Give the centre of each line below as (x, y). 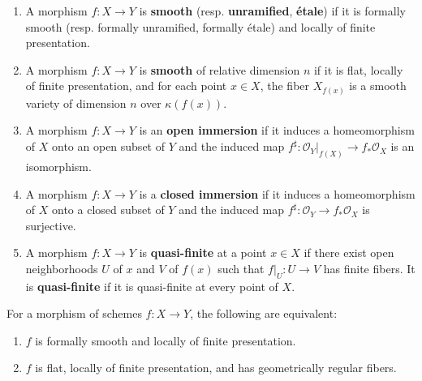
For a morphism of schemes (74, 313)
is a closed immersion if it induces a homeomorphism (277, 193)
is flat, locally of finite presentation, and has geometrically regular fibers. (216, 368)
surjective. (51, 225)
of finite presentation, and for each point (126, 86)
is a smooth (378, 86)
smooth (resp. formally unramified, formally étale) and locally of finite (200, 26)
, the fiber (285, 86)
